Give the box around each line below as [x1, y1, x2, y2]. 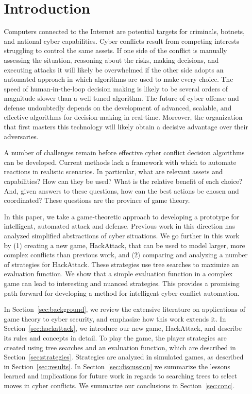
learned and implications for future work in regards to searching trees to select [4, 371, 237, 381]
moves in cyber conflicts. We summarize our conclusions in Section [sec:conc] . [4, 380, 235, 390]
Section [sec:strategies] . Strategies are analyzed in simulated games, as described [4, 352, 244, 362]
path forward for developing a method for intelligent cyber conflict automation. [4, 287, 240, 298]
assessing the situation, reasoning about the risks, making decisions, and [4, 54, 219, 65]
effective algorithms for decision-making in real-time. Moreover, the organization [4, 112, 243, 122]
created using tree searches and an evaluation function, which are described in [4, 342, 236, 352]
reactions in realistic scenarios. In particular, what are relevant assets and [4, 166, 223, 177]
